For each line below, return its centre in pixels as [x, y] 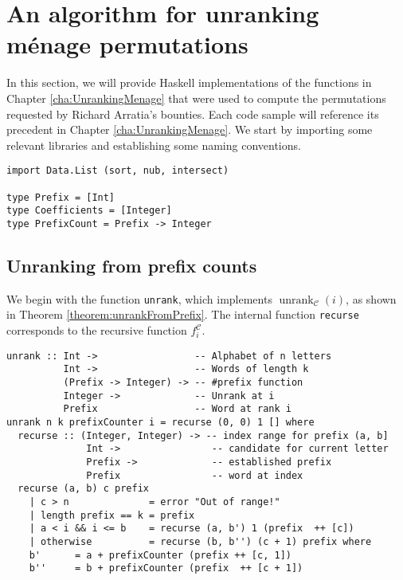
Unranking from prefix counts [132, 265]
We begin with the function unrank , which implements [139, 298]
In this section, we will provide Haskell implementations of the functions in [189, 82]
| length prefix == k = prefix [112, 515]
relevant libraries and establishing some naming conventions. [154, 145]
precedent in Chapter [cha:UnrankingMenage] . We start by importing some [190, 129]
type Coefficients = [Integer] [89, 211]
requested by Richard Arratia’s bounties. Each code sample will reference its [193, 114]
